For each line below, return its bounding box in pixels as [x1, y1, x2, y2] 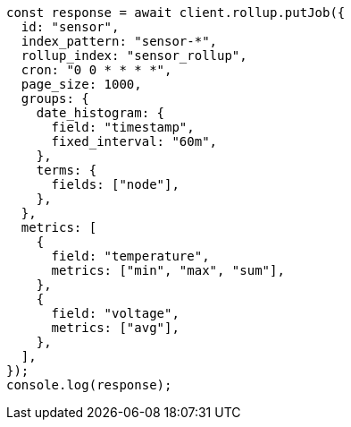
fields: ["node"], [51, 177, 180, 192]
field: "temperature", [51, 249, 210, 263]
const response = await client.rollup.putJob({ [6, 5, 346, 20]
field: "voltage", [51, 306, 180, 320]
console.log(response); [6, 378, 172, 392]
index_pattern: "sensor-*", [21, 34, 218, 48]
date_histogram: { [36, 106, 165, 120]
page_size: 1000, [21, 77, 142, 91]
